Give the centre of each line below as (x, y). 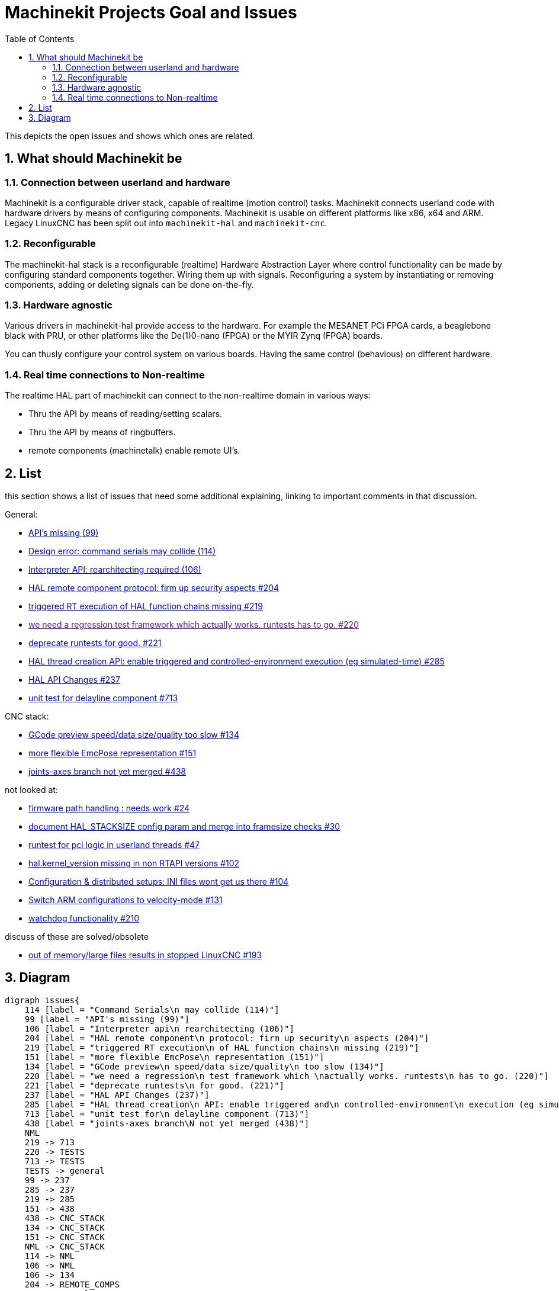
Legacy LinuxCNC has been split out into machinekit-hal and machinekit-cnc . (166, 223)
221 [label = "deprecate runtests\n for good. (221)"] (155, 1085)
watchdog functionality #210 (84, 919)
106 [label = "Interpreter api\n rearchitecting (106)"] (159, 1028)
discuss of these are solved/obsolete (77, 937)
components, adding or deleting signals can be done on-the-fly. (129, 284)
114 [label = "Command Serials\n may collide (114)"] (152, 1009)
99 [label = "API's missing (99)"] (107, 1019)
